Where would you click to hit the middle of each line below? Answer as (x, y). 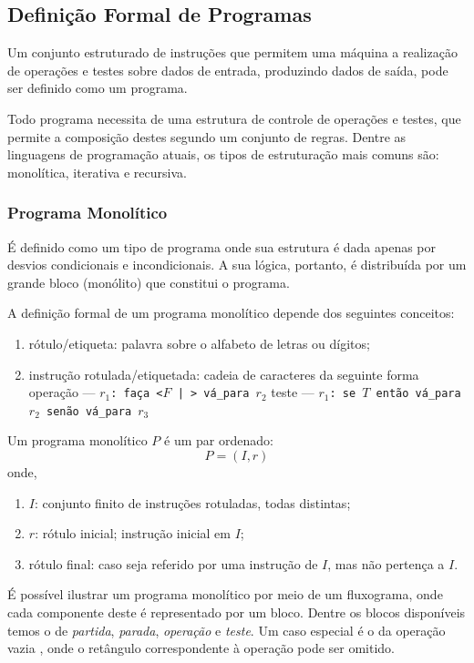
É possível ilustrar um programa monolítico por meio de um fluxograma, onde (225, 594)
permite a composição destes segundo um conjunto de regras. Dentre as (207, 136)
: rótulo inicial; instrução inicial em (133, 533)
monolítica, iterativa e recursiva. (97, 172)
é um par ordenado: (219, 440)
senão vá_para (89, 411)
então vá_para (418, 394)
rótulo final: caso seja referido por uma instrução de (173, 563)
